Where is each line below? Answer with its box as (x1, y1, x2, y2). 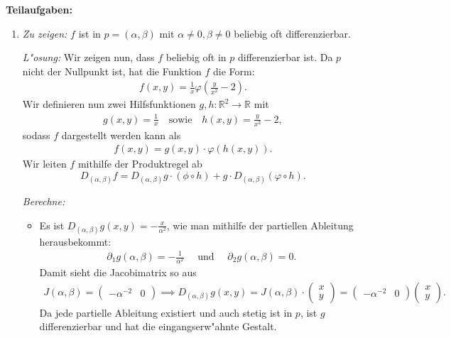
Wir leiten (22, 156, 67, 171)
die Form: (212, 63, 255, 78)
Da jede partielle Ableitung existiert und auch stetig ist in (39, 305, 293, 320)
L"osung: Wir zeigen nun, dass (22, 50, 155, 65)
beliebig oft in (165, 50, 227, 65)
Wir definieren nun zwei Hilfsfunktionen (22, 97, 196, 111)
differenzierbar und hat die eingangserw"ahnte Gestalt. (39, 319, 277, 334)
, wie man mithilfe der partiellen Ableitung (166, 217, 354, 232)
